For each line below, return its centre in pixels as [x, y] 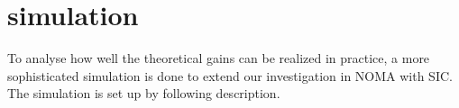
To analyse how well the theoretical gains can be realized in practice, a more [219, 58]
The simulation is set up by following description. [144, 93]
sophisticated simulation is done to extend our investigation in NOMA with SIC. [230, 75]
